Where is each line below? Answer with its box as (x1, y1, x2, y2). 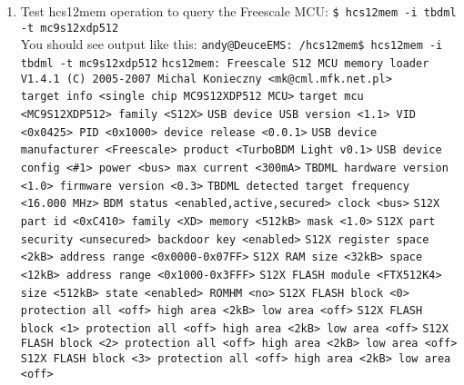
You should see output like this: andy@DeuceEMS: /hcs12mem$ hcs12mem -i (20, 35, 443, 54)
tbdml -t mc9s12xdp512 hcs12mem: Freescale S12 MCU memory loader (20, 56, 429, 70)
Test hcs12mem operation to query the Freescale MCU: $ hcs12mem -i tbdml (20, 2, 457, 20)
